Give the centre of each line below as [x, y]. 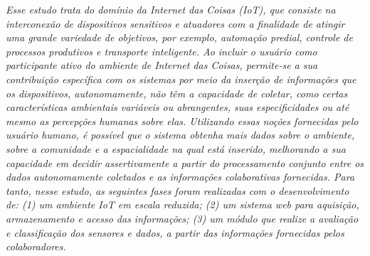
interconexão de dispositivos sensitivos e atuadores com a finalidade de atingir [175, 23]
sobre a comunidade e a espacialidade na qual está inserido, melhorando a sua [176, 148]
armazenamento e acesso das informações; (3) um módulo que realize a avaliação [182, 218]
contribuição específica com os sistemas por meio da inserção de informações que [181, 79]
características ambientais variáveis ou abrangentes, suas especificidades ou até [178, 107]
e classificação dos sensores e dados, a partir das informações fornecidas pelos [175, 232]
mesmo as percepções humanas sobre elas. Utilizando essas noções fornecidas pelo [182, 121]
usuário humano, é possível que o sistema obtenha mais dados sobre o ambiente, [180, 135]
